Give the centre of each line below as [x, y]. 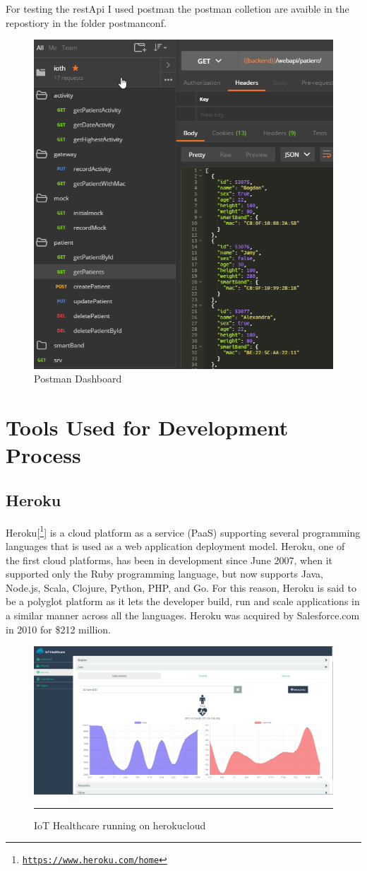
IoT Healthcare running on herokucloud [120, 825]
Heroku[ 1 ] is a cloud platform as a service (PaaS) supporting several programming [183, 531]
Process [43, 455]
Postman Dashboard [78, 379]
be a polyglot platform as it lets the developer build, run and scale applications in [183, 601]
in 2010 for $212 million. [59, 629]
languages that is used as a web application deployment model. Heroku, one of [175, 545]
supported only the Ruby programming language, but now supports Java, [165, 574]
